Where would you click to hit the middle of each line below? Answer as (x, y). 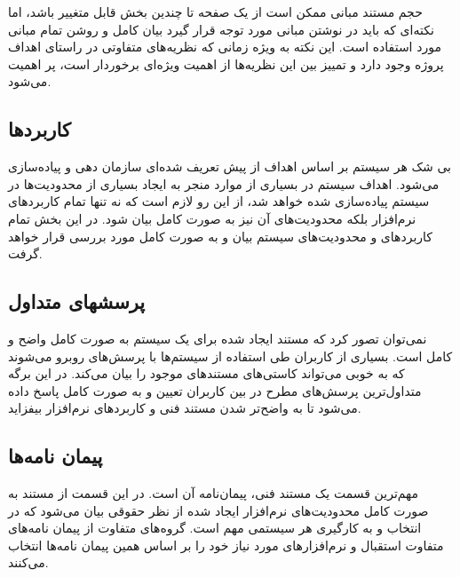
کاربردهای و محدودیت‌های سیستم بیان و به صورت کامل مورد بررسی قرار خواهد (220, 236)
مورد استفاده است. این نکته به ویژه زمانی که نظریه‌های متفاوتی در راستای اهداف (225, 47)
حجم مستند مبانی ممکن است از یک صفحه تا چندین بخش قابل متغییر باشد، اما (215, 12)
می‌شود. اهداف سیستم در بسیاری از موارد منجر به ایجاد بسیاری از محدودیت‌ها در (224, 183)
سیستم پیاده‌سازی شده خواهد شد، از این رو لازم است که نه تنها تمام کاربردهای (219, 201)
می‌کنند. (28, 562)
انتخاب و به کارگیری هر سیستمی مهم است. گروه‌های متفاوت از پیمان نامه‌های (215, 528)
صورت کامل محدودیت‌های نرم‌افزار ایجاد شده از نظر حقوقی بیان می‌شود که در (218, 510)
